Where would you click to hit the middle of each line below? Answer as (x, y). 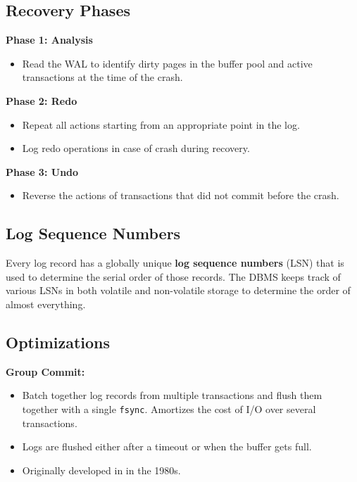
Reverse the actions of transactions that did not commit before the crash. (181, 195)
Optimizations (58, 342)
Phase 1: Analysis (49, 40)
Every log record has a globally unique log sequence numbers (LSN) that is (175, 263)
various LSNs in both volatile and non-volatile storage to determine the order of (178, 290)
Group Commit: (45, 371)
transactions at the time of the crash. (102, 77)
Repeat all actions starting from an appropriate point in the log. (161, 124)
